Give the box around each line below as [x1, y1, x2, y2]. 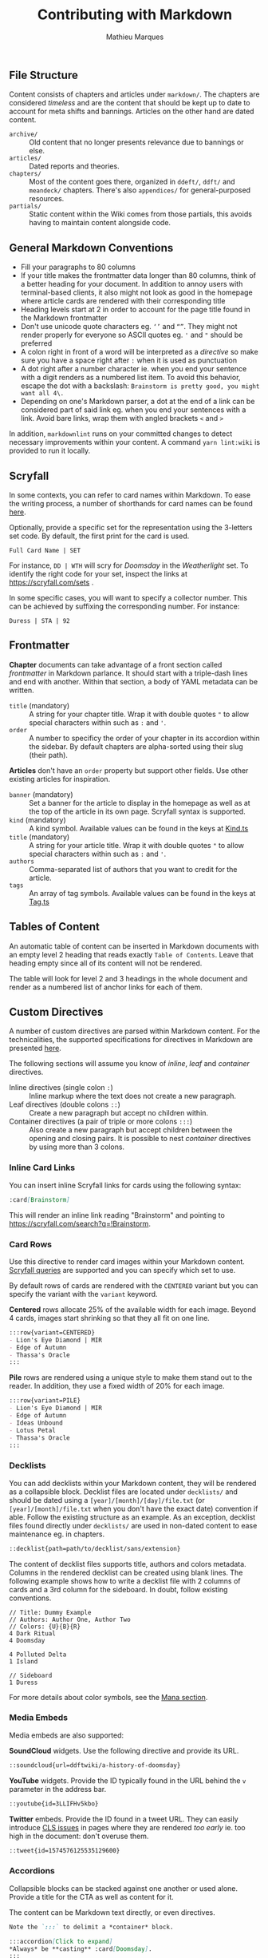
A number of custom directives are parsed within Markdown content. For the [9, 1026, 261, 1036]
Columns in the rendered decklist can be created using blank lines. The [9, 1568, 243, 1577]
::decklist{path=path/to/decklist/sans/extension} [9, 1544, 181, 1552]
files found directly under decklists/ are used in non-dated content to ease [9, 1520, 258, 1530]
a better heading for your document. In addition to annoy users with [20, 279, 243, 289]
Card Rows [9, 1239, 53, 1250]
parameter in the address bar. [9, 1784, 107, 1794]
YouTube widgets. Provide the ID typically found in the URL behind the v [9, 1775, 246, 1786]
